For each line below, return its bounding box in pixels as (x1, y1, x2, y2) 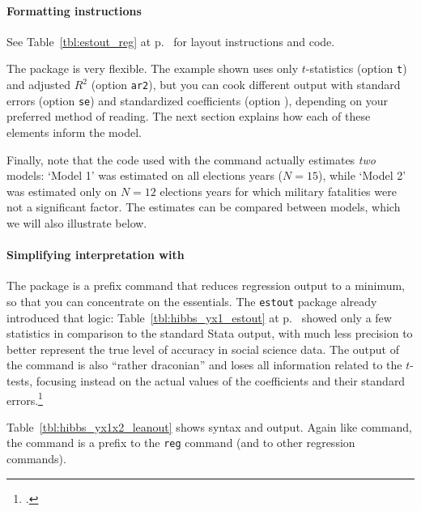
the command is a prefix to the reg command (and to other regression (6, 434, 355, 451)
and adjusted (6, 76, 71, 93)
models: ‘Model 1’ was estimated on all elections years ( (6, 167, 283, 184)
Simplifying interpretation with (6, 246, 185, 263)
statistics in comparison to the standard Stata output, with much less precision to (6, 325, 413, 342)
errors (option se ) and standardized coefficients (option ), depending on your (6, 92, 388, 109)
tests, (6, 372, 33, 389)
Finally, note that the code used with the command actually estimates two (6, 151, 376, 168)
